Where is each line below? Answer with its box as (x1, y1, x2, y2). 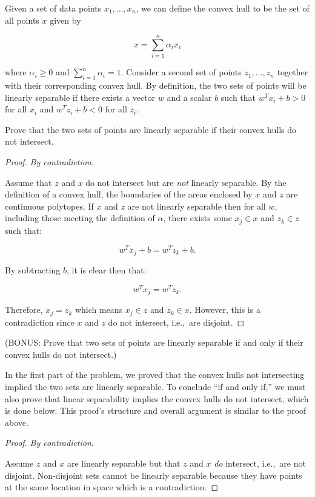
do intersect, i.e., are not (214, 456, 306, 469)
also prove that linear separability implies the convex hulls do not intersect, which (5, 392, 309, 405)
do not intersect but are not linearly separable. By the (85, 176, 287, 188)
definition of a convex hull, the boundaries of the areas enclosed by (5, 188, 253, 201)
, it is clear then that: (67, 264, 147, 276)
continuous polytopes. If (5, 199, 94, 212)
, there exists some (163, 211, 232, 224)
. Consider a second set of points (121, 66, 242, 78)
